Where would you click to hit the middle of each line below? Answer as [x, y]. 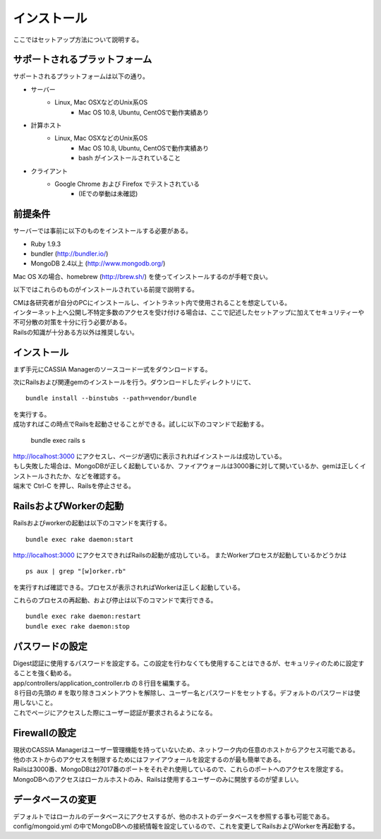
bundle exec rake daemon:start [80, 539]
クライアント [49, 171]
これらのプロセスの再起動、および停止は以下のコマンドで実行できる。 [115, 600]
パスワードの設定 [50, 646]
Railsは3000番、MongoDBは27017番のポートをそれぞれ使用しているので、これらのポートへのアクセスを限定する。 [180, 769]
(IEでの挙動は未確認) [108, 194]
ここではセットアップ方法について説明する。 [78, 40]
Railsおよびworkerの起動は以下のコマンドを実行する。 [92, 523]
